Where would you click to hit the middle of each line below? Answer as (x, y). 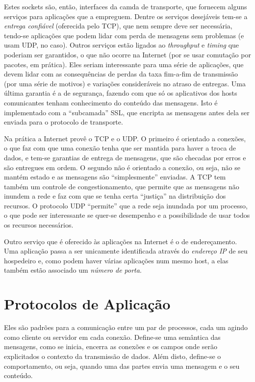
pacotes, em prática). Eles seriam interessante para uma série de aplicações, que (124, 64)
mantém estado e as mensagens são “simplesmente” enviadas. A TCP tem (115, 177)
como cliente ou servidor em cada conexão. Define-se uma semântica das (112, 337)
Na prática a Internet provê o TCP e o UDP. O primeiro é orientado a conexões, (125, 138)
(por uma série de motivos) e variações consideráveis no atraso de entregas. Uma (125, 83)
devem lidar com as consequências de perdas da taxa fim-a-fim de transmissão (121, 74)
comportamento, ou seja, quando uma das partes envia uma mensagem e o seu (122, 366)
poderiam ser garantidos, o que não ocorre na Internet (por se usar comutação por (127, 54)
